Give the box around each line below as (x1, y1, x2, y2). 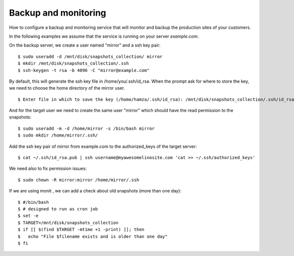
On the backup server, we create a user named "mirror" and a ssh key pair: (9, 42, 161, 48)
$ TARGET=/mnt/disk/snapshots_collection (18, 220, 119, 225)
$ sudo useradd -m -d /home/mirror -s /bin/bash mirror (18, 125, 155, 131)
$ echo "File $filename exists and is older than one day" (18, 233, 168, 239)
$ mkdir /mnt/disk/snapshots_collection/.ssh (18, 61, 129, 66)
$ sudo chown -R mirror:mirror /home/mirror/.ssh (18, 177, 140, 183)
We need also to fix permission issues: (9, 165, 87, 171)
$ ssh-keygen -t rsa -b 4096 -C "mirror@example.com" (18, 68, 149, 73)
